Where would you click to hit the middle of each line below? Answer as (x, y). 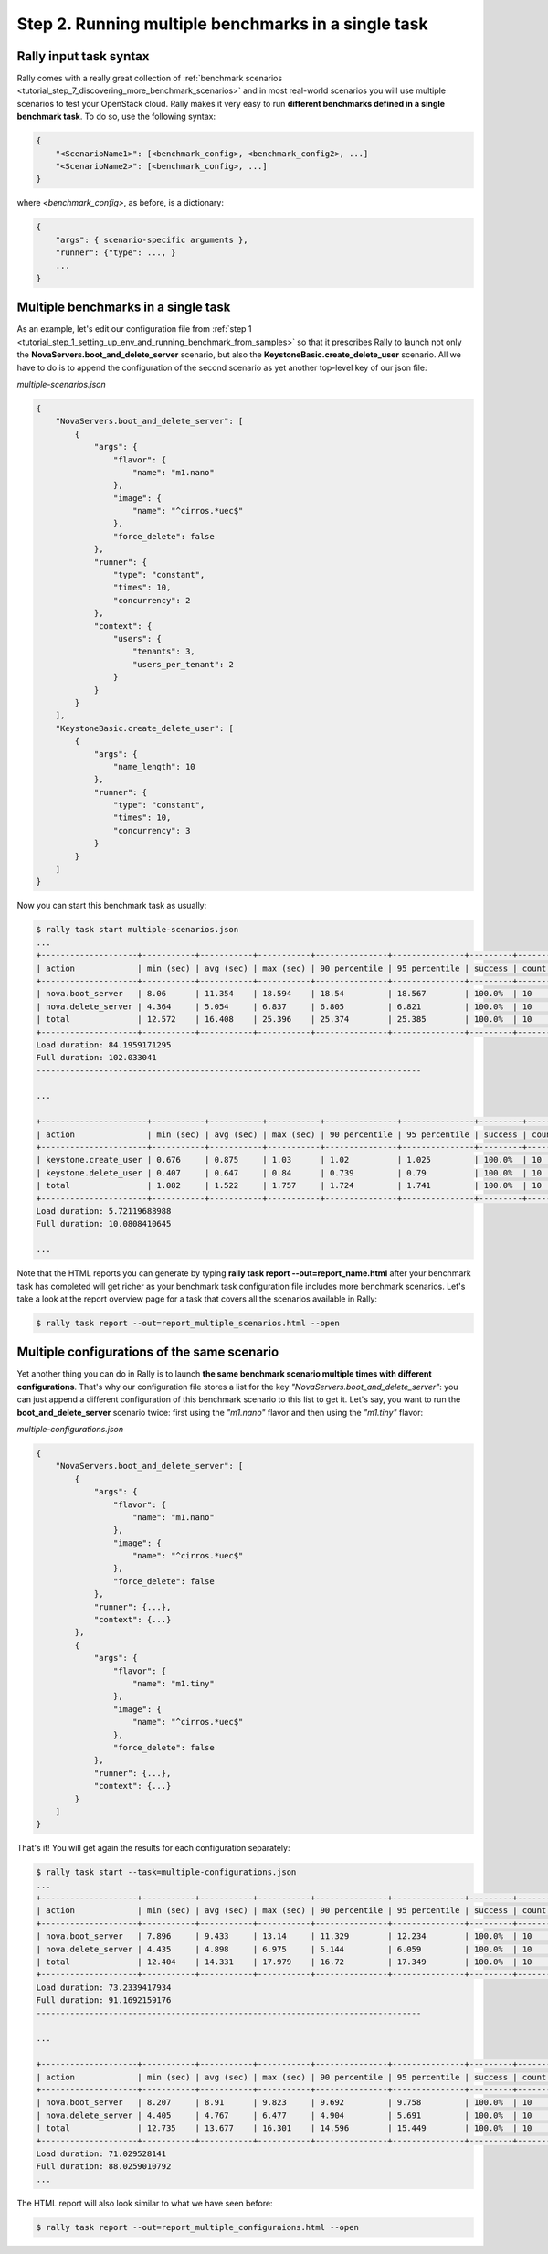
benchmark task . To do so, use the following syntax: (116, 117)
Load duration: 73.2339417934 (104, 1987)
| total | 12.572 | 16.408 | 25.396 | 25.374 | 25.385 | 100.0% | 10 (284, 1020)
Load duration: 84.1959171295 (104, 1045)
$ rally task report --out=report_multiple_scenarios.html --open (188, 1323)
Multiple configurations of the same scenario (148, 1352)
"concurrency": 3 (152, 830)
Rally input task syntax (83, 56)
